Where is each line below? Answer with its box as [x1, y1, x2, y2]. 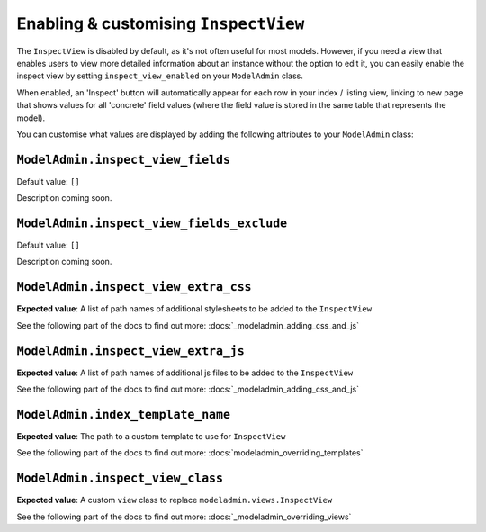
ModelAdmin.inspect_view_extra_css [16, 280, 252, 294]
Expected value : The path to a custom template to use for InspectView [16, 430, 286, 441]
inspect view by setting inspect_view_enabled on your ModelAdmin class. [16, 70, 303, 81]
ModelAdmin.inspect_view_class [16, 471, 224, 486]
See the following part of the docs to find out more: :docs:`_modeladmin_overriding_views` [16, 511, 352, 522]
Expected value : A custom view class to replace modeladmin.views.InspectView [16, 495, 333, 506]
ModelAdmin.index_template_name [16, 407, 231, 422]
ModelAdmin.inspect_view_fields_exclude [16, 216, 288, 230]
